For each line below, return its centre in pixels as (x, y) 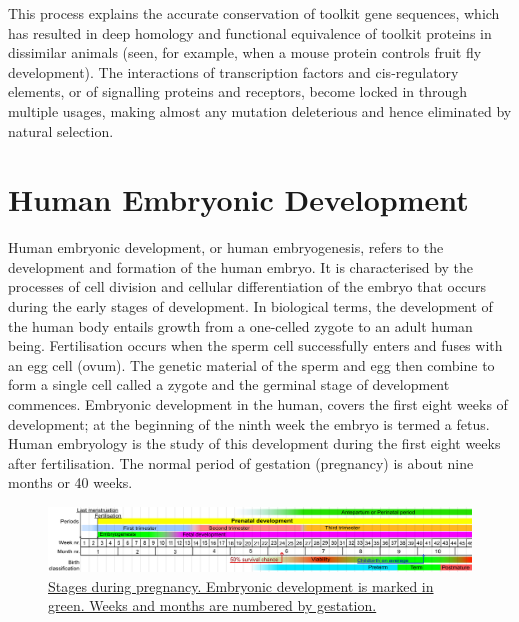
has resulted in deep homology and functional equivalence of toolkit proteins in (250, 32)
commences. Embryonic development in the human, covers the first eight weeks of (258, 404)
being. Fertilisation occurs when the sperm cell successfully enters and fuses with (255, 345)
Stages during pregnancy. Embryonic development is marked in (241, 585)
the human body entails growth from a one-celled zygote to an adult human (240, 325)
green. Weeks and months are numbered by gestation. (212, 605)
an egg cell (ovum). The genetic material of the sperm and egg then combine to (251, 364)
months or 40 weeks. (70, 482)
